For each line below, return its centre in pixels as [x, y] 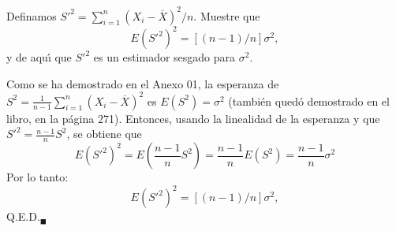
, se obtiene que [104, 134]
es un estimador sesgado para [164, 57]
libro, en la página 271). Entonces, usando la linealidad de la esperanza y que [193, 118]
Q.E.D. [23, 216]
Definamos [32, 15]
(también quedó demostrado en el [309, 101]
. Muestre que [227, 15]
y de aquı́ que [39, 57]
